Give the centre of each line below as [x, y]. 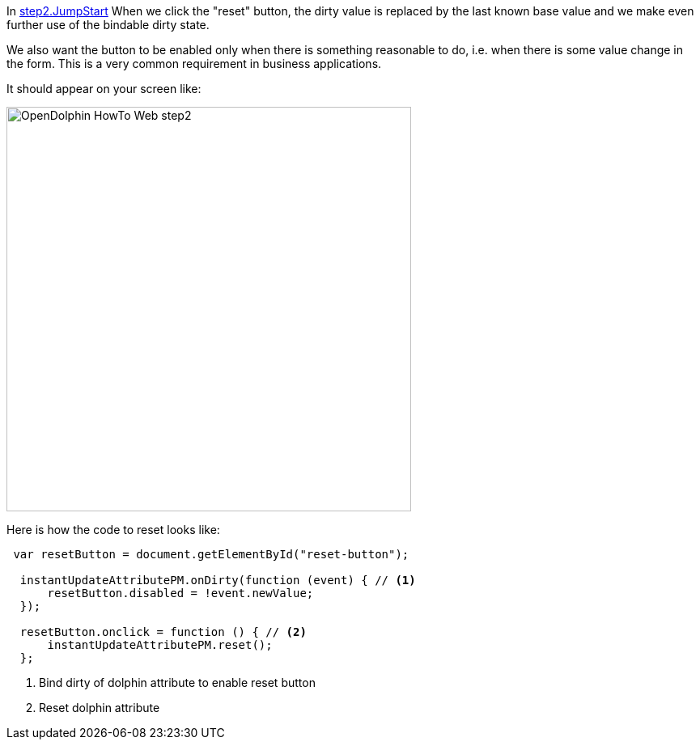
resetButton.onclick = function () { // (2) [163, 632]
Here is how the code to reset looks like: [113, 530]
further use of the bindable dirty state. [108, 25]
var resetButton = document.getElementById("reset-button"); [211, 554]
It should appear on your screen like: [104, 89]
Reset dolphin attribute [100, 708]
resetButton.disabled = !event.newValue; [180, 593]
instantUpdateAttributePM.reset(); [160, 645]
